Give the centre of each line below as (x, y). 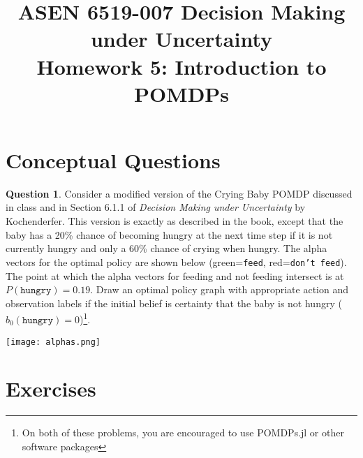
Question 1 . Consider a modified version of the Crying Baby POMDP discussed (179, 193)
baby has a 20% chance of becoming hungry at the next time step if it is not (169, 234)
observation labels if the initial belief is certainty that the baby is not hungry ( (174, 303)
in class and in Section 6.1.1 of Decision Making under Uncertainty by (156, 207)
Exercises (51, 389)
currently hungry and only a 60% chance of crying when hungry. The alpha (166, 248)
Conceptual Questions (113, 160)
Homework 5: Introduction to (181, 66)
